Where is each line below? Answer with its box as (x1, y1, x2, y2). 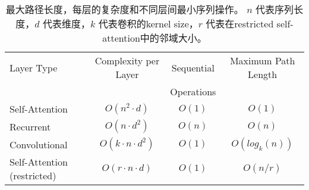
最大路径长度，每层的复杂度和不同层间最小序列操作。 (5, 2, 244, 16)
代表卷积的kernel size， (98, 17, 198, 30)
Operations (170, 85, 216, 98)
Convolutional (10, 137, 68, 151)
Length (248, 67, 278, 81)
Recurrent (10, 119, 51, 133)
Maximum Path (229, 54, 295, 67)
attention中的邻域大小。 (102, 31, 207, 45)
